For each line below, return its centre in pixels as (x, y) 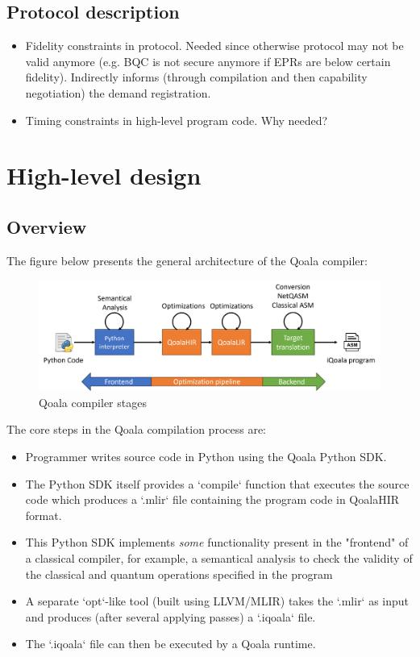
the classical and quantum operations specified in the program (179, 574)
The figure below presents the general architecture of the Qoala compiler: (187, 260)
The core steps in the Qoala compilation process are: (136, 429)
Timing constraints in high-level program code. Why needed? (177, 120)
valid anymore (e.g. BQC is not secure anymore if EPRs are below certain (208, 61)
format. (44, 515)
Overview (47, 226)
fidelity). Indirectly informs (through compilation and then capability (196, 77)
